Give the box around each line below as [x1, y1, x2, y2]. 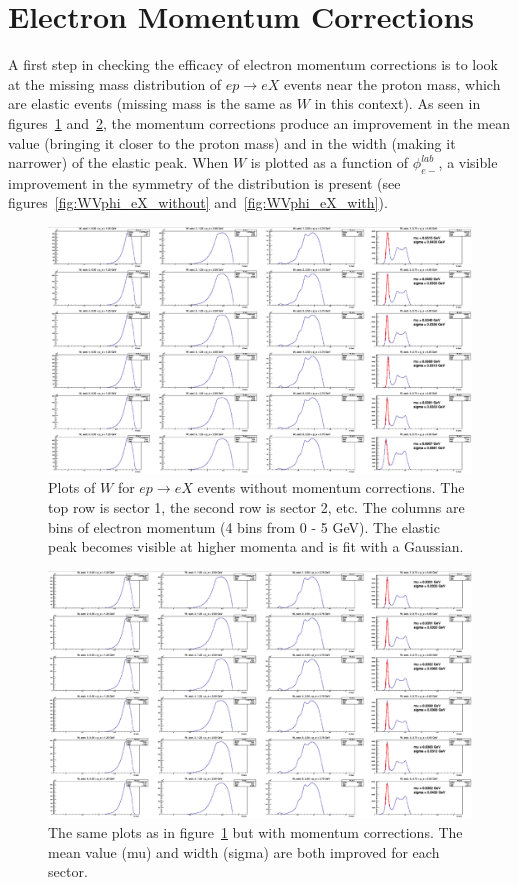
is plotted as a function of [250, 152, 409, 173]
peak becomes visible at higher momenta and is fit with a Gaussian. [48, 536, 464, 557]
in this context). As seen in [314, 93, 481, 114]
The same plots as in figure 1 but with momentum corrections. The [48, 822, 463, 843]
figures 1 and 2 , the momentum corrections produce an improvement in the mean [8, 112, 511, 133]
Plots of [48, 477, 96, 498]
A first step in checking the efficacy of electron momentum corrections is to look [8, 54, 498, 75]
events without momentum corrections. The [197, 477, 465, 498]
